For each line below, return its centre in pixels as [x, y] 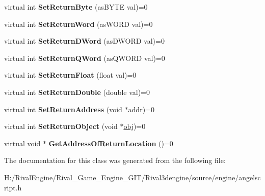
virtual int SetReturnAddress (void [63, 109]
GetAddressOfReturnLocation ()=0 [111, 143]
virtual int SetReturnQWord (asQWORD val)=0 [85, 58]
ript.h [13, 187]
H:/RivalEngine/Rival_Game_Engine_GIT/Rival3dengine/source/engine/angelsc [132, 177]
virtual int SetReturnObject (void [61, 126]
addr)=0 [141, 109]
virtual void [22, 143]
